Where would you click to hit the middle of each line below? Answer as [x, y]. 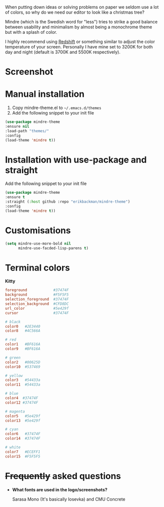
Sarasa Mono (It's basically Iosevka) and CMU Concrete [69, 499]
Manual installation [45, 94]
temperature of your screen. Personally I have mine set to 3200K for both [79, 47]
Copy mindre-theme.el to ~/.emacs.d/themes [57, 108]
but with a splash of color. [31, 32]
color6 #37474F [23, 434]
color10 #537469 [23, 367]
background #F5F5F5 [37, 295]
